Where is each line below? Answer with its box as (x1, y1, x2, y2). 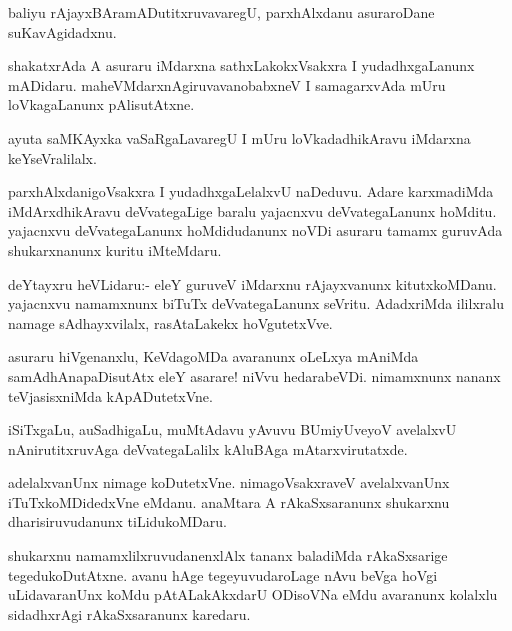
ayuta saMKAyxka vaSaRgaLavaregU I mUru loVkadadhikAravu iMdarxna (8, 127, 471, 148)
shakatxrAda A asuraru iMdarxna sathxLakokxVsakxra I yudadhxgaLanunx (8, 55, 475, 76)
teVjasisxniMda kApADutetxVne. (8, 385, 213, 406)
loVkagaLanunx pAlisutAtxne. (8, 94, 195, 115)
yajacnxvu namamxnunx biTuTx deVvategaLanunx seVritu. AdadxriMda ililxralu (8, 293, 504, 314)
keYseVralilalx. (8, 147, 97, 168)
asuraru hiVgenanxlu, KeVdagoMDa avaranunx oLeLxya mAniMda (8, 346, 419, 367)
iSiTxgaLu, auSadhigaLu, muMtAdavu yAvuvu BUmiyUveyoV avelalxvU (8, 419, 457, 440)
